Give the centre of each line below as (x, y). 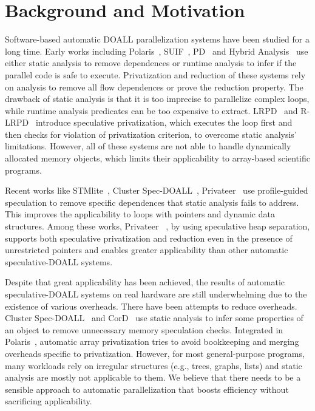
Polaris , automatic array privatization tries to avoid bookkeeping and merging (152, 341)
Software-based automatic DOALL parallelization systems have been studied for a (157, 39)
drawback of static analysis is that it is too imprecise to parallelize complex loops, (157, 99)
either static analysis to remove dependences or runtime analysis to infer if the (151, 63)
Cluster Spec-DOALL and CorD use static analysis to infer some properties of (154, 318)
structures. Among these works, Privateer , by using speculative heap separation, (157, 226)
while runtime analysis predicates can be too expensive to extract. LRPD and (151, 110)
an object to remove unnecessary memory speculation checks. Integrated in (144, 329)
